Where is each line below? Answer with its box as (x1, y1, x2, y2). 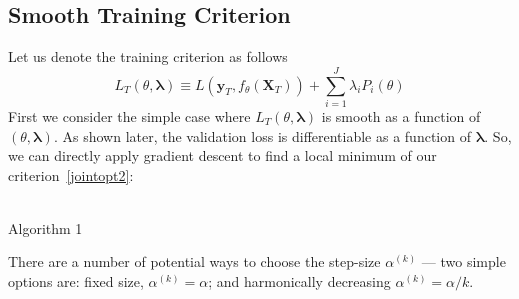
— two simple (421, 251, 506, 272)
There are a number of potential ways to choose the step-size (8, 251, 381, 272)
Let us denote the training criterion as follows (8, 46, 288, 67)
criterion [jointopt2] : (8, 164, 134, 185)
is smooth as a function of (321, 105, 481, 126)
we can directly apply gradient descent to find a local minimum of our (8, 145, 437, 166)
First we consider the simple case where (8, 105, 251, 126)
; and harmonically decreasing (208, 271, 391, 292)
